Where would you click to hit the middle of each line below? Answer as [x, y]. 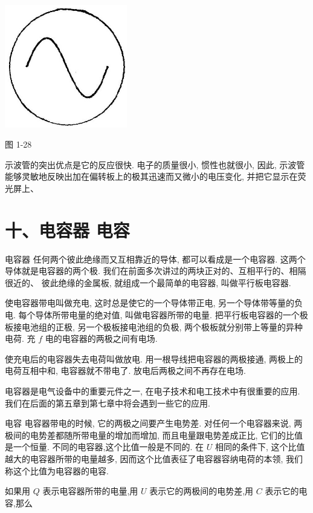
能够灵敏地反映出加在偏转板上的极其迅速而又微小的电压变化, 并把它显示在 [151, 176]
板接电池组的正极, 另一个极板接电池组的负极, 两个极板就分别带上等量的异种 [154, 326]
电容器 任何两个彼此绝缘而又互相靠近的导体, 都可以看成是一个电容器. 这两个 [155, 259]
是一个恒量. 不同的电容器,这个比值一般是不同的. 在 [104, 447]
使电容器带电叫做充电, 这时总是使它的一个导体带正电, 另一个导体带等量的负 [154, 303]
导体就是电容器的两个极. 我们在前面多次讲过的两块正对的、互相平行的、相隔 [156, 271]
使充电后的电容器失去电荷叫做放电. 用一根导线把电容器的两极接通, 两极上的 [154, 358]
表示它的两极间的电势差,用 [202, 491]
